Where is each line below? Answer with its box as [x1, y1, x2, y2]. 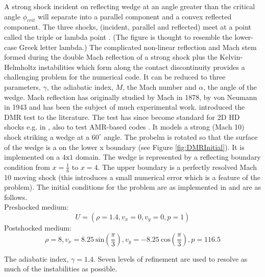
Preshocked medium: [4, 202, 69, 212]
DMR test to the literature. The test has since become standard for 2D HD [4, 111, 240, 122]
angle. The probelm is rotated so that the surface [104, 131, 258, 142]
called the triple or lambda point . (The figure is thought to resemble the [4, 31, 232, 42]
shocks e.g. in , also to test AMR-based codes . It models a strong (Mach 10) [4, 121, 245, 132]
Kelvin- [220, 52, 243, 62]
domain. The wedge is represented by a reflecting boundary [76, 152, 261, 162]
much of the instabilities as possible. [4, 263, 117, 274]
